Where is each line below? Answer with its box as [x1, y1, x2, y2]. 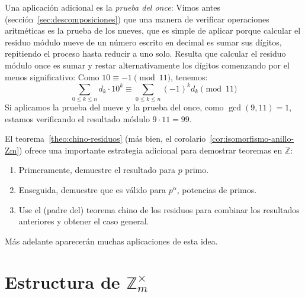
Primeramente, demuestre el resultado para [18, 164, 175, 176]
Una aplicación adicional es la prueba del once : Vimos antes [5, 1, 221, 13]
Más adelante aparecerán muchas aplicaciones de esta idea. [5, 234, 218, 247]
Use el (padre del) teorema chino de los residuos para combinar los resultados [18, 203, 300, 216]
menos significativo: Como [5, 70, 99, 83]
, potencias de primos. [176, 183, 257, 195]
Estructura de [5, 269, 120, 293]
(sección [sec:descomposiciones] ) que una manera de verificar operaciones [5, 12, 269, 25]
